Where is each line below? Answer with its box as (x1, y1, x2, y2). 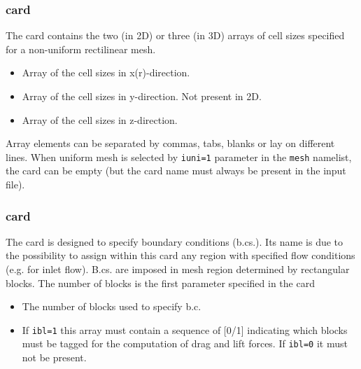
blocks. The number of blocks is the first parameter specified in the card (6, 275, 315, 290)
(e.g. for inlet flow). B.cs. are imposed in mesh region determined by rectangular (6, 262, 350, 277)
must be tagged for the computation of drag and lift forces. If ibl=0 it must (22, 336, 348, 351)
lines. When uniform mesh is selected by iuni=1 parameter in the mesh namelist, (6, 149, 352, 164)
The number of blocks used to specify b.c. (22, 299, 201, 314)
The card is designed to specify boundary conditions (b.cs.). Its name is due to (6, 234, 344, 249)
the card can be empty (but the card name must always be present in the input (6, 163, 346, 178)
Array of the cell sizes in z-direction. (22, 112, 178, 127)
